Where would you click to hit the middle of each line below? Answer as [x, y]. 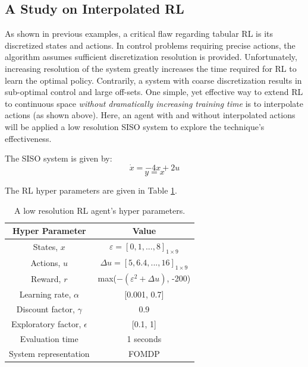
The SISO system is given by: [59, 158]
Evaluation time [49, 338]
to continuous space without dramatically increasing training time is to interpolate [154, 103]
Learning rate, [45, 294]
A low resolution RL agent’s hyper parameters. [100, 210]
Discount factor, [45, 309]
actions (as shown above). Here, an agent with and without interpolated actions [150, 115]
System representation [49, 353]
